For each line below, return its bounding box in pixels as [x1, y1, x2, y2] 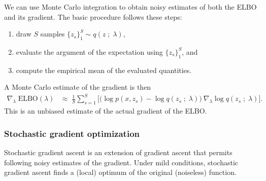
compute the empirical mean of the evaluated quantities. [16, 64, 192, 75]
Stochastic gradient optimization [4, 127, 140, 139]
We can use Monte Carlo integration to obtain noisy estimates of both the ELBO [4, 2, 257, 12]
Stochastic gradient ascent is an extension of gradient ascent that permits [4, 147, 232, 158]
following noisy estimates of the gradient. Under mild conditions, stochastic [4, 157, 238, 167]
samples [40, 28, 65, 39]
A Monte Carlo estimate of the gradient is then [4, 82, 151, 92]
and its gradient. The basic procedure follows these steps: [4, 11, 182, 22]
